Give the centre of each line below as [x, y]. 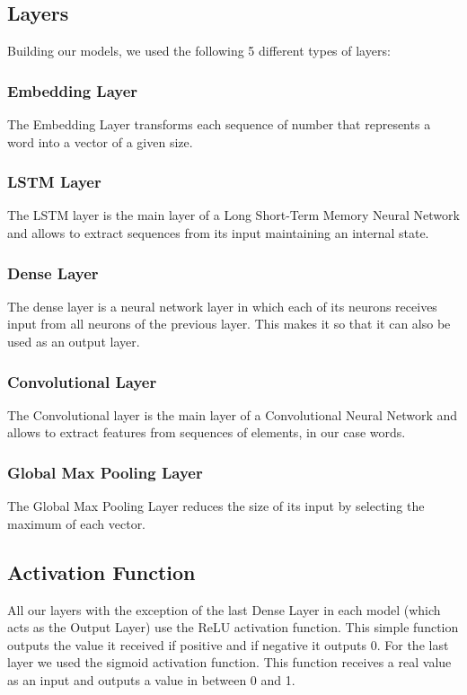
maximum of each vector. [77, 523]
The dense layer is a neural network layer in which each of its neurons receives [222, 306]
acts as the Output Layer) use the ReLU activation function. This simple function [233, 627]
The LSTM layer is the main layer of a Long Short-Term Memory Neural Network [233, 215]
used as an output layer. [74, 342]
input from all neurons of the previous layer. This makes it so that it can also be [229, 324]
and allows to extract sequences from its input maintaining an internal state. [218, 233]
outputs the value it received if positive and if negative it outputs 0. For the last [228, 644]
